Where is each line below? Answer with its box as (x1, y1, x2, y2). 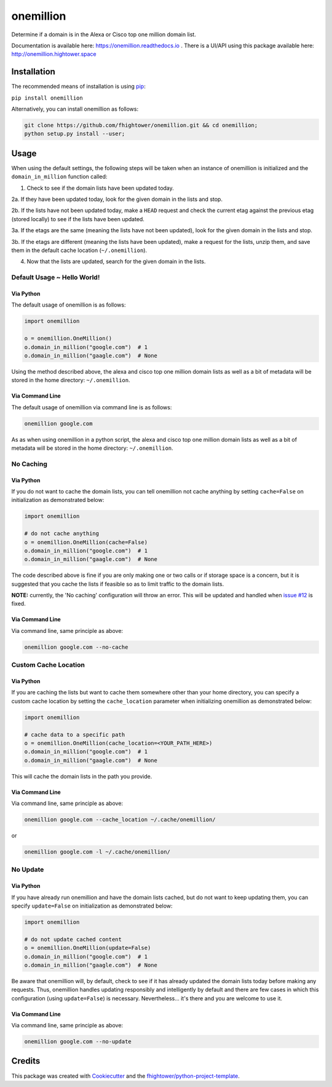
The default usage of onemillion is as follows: (11, 301, 126, 308)
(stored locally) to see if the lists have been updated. (11, 215, 144, 222)
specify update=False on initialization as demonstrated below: (11, 902, 173, 909)
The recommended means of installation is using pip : (11, 83, 146, 90)
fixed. (11, 600, 26, 608)
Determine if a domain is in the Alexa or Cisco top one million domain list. (11, 31, 196, 38)
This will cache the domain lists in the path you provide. (11, 772, 152, 780)
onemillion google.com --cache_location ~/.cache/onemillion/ (24, 816, 216, 823)
